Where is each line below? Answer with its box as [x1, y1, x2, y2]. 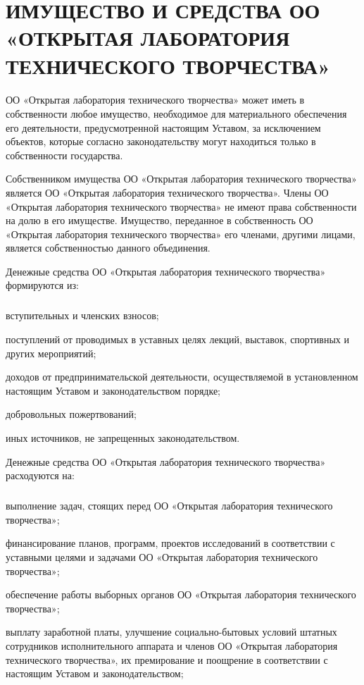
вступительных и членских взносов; [6, 308, 159, 323]
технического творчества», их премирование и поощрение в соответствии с [6, 652, 328, 667]
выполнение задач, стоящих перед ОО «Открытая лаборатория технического [6, 498, 333, 513]
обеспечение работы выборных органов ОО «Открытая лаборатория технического [6, 587, 356, 602]
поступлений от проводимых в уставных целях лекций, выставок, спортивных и [6, 332, 349, 347]
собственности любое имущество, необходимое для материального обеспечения [6, 106, 347, 121]
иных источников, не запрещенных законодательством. [6, 431, 240, 445]
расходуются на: [6, 468, 75, 483]
